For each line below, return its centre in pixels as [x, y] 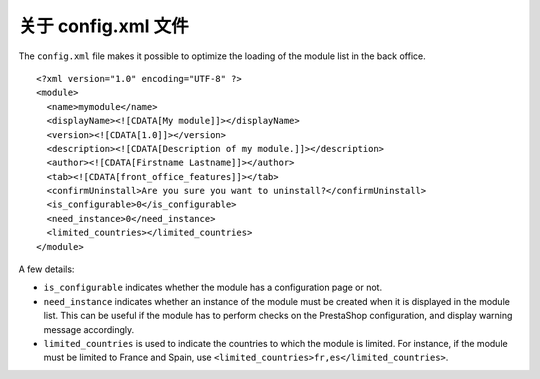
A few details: [46, 269]
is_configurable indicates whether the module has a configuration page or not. [213, 287]
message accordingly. [89, 329]
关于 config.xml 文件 [103, 26]
